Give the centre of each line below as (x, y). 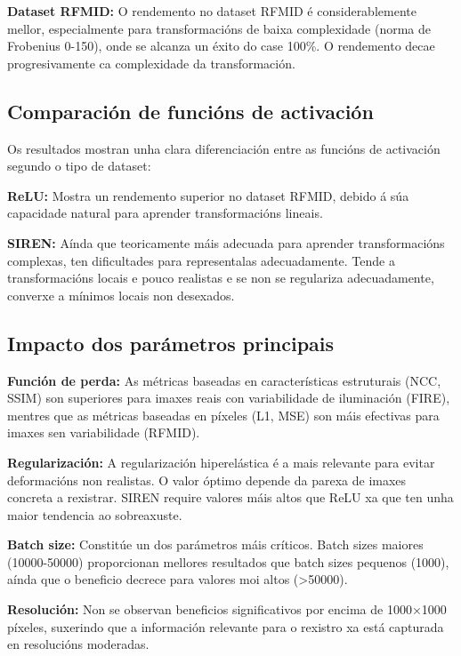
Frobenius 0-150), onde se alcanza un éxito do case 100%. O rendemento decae (221, 46)
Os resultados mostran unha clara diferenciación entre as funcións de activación (224, 148)
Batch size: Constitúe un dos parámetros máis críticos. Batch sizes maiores (215, 544)
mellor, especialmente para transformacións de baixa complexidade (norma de (219, 28)
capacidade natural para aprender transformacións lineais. (165, 213)
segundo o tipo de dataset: (79, 166)
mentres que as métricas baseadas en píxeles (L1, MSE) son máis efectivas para (223, 415)
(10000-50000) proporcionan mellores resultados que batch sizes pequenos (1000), (228, 561)
